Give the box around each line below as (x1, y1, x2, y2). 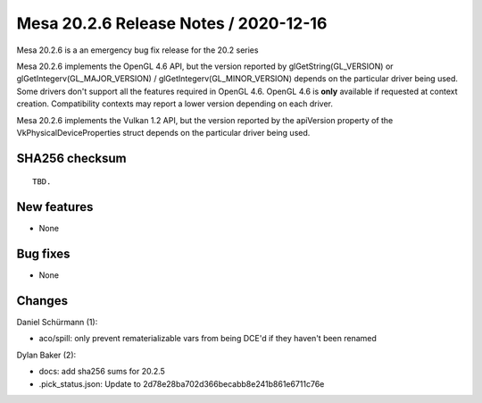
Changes (16, 293, 69, 308)
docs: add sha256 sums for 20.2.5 (38, 366, 165, 377)
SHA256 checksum (16, 150, 127, 165)
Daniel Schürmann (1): (16, 317, 98, 328)
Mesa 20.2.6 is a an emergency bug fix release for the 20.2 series (16, 45, 259, 55)
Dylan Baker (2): (16, 349, 77, 360)
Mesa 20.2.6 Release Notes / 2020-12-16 (16, 13, 328, 33)
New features (16, 199, 94, 214)
